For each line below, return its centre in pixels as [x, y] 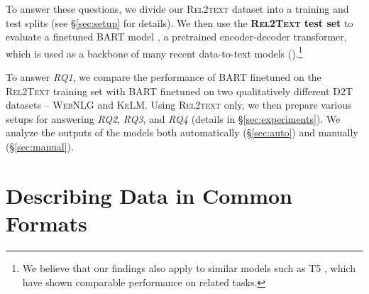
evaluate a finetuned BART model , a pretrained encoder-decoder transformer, [176, 37]
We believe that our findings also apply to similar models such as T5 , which [189, 267]
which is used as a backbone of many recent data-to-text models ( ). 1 [154, 52]
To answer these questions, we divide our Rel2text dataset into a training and [177, 9]
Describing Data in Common [149, 195]
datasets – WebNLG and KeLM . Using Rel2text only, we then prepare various [179, 105]
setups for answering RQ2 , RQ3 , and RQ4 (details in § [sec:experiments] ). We [173, 118]
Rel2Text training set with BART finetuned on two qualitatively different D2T [179, 91]
